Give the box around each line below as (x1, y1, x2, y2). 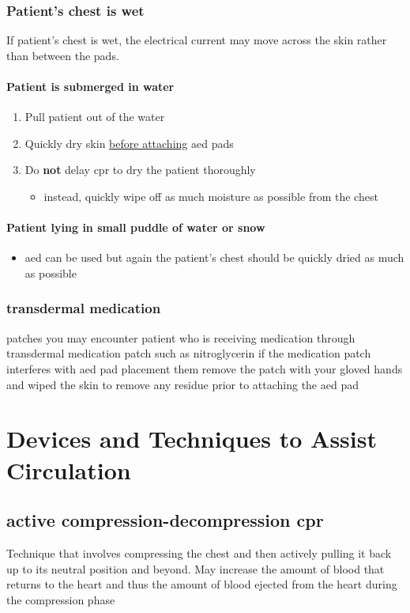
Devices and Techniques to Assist (6, 422, 377, 455)
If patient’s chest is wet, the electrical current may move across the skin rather (6, 32, 387, 48)
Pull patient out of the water (24, 108, 165, 125)
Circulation (6, 453, 131, 486)
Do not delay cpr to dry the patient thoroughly (24, 161, 256, 178)
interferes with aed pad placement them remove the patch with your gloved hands (6, 360, 403, 377)
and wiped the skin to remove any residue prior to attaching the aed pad (6, 376, 359, 392)
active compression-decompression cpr (6, 508, 324, 532)
